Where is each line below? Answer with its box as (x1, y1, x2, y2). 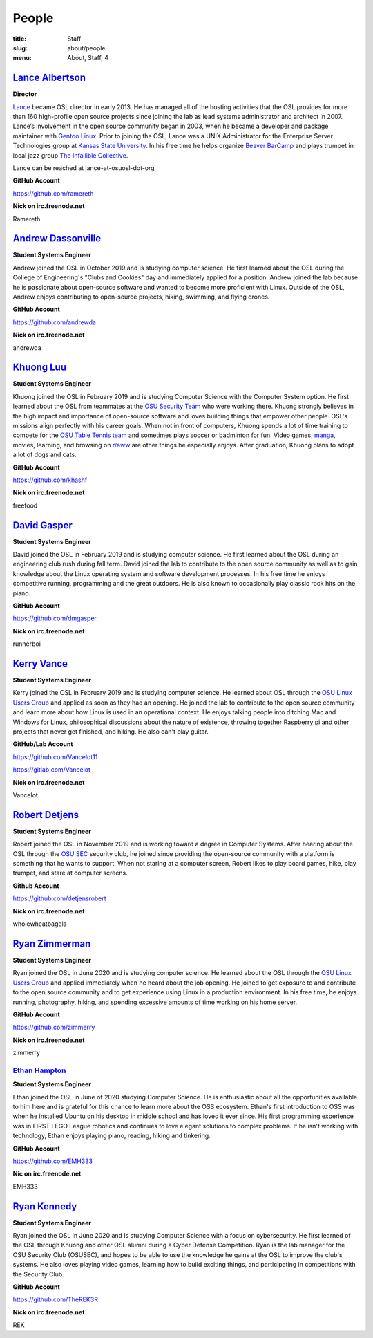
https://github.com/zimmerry (12, 1023, 95, 1032)
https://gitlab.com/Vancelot (12, 765, 91, 774)
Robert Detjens (12, 809, 79, 821)
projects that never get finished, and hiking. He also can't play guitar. (12, 727, 209, 736)
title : (12, 35, 27, 43)
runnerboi (12, 640, 41, 648)
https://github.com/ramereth (12, 189, 94, 197)
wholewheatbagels (12, 920, 67, 928)
